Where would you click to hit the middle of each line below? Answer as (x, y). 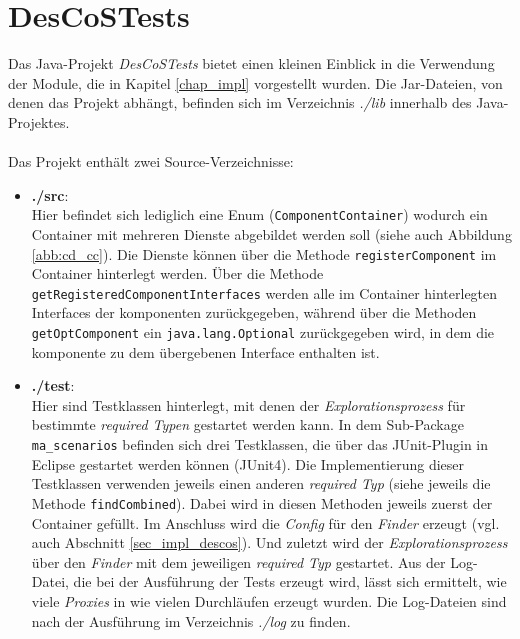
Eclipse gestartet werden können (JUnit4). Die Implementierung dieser (248, 463)
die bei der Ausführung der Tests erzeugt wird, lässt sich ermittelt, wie (290, 581)
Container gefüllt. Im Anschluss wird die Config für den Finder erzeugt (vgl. (265, 522)
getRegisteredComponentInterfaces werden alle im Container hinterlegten (264, 292)
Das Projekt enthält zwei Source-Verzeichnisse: (151, 161)
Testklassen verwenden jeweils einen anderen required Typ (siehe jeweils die (261, 483)
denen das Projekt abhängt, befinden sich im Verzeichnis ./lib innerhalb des (240, 102)
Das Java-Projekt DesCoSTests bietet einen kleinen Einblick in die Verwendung (251, 63)
